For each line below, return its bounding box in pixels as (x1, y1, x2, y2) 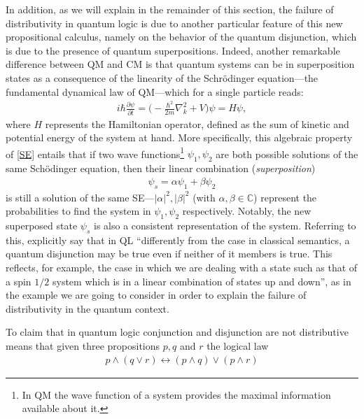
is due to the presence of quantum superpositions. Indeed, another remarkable (6, 43, 340, 57)
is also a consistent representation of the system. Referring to (94, 218, 356, 233)
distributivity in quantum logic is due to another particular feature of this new (6, 15, 343, 30)
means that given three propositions (6, 338, 160, 353)
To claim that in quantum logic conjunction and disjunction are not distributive (6, 325, 349, 339)
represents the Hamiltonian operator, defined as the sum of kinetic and (45, 116, 349, 131)
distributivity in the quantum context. (6, 301, 169, 315)
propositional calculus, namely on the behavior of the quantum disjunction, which (6, 29, 357, 44)
